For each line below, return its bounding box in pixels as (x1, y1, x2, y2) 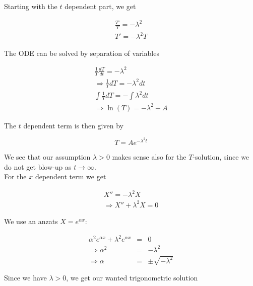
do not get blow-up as (4, 161, 72, 172)
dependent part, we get (65, 1, 136, 11)
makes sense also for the (112, 152, 186, 162)
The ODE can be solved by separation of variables (4, 47, 159, 58)
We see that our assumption (4, 152, 91, 162)
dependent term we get (35, 171, 106, 182)
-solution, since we (193, 152, 249, 162)
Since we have (4, 272, 47, 283)
